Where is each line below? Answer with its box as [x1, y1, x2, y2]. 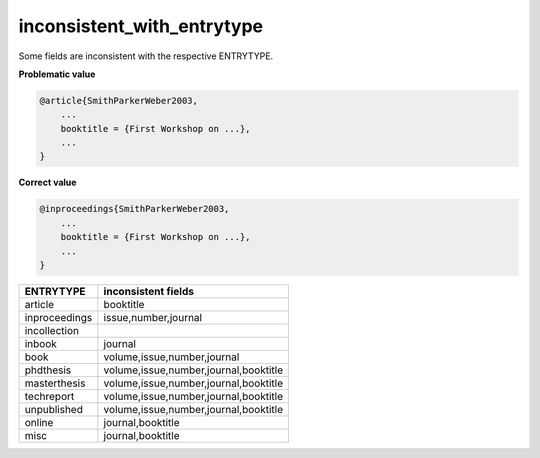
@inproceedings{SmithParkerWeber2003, [39, 203, 230, 215]
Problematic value [18, 68, 96, 80]
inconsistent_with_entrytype [18, 15, 264, 37]
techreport [24, 390, 75, 403]
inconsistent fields [103, 285, 195, 298]
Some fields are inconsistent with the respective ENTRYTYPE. [18, 50, 274, 62]
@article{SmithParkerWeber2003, [39, 95, 199, 106]
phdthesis [24, 363, 72, 377]
